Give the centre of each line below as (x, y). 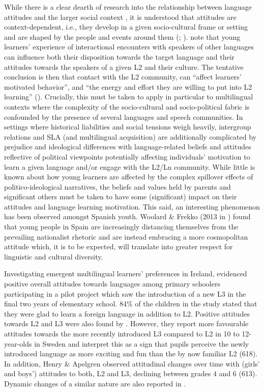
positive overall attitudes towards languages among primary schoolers (112, 284)
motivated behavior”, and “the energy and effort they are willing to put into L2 (128, 86)
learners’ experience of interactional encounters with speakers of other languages (129, 47)
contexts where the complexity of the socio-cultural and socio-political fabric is (127, 106)
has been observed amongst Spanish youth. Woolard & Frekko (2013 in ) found (127, 216)
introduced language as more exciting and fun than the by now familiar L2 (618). (131, 354)
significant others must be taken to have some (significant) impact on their (121, 197)
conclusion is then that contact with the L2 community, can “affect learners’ (123, 77)
